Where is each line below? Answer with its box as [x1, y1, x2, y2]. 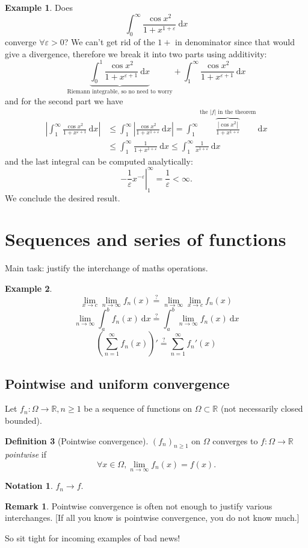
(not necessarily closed [220, 402, 303, 415]
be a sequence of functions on [84, 402, 192, 415]
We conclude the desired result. [5, 191, 120, 204]
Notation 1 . [5, 479, 53, 492]
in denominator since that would [175, 35, 295, 48]
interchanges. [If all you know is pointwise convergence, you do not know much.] [5, 511, 300, 524]
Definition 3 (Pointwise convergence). [5, 434, 149, 447]
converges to [212, 434, 258, 447]
